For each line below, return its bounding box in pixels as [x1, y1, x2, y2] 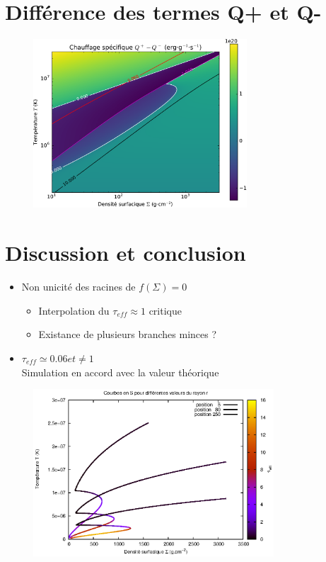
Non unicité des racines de [21, 279, 136, 294]
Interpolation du [38, 303, 110, 317]
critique [149, 303, 182, 317]
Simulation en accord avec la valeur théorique [21, 364, 219, 379]
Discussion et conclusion [5, 238, 246, 267]
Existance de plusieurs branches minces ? [38, 327, 217, 342]
